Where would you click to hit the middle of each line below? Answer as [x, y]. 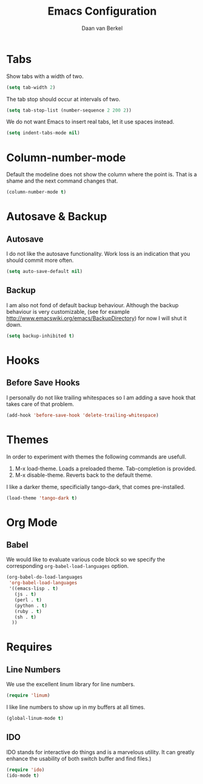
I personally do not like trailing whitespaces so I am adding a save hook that [101, 397]
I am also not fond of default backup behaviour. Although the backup [92, 305]
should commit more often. [40, 260]
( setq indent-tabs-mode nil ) [43, 133]
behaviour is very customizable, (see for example [68, 311]
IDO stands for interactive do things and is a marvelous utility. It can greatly [100, 752]
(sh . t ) [25, 617]
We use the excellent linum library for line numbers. [71, 684]
